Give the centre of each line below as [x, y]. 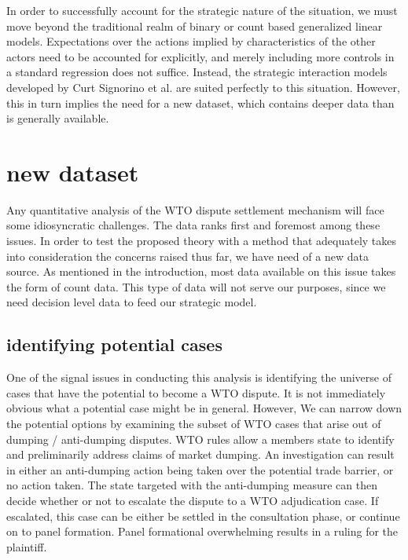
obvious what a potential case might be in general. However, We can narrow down [204, 408]
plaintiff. [27, 546]
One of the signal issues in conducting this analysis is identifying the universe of [199, 377]
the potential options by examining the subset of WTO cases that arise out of [194, 424]
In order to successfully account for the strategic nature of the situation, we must [202, 10]
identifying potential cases [114, 344]
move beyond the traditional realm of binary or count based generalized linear [195, 26]
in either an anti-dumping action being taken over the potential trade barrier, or [200, 469]
